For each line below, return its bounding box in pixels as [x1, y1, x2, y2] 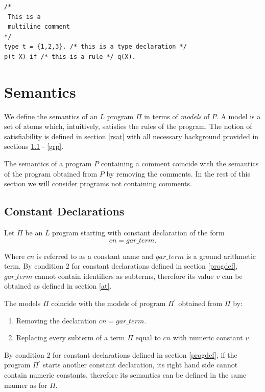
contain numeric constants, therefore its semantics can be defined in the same [4, 369, 247, 380]
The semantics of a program [4, 158, 92, 169]
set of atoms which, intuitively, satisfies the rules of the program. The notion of [4, 121, 252, 132]
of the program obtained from [4, 168, 98, 179]
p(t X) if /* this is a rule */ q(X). [4, 53, 136, 60]
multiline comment [8, 23, 70, 31]
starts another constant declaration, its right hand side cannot [43, 359, 238, 370]
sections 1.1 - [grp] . [4, 141, 64, 151]
